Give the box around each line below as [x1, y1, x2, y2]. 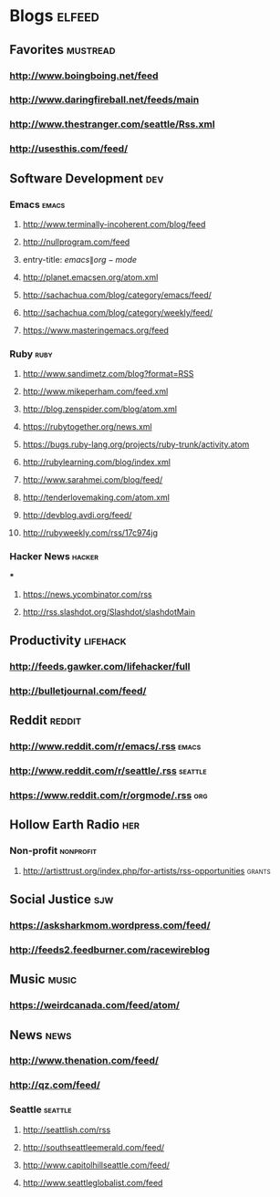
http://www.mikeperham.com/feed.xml [22, 386, 169, 397]
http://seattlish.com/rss [22, 1124, 111, 1135]
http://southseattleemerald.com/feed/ [22, 1141, 165, 1152]
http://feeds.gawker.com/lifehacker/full [9, 660, 191, 672]
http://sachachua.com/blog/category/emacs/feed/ [22, 289, 213, 300]
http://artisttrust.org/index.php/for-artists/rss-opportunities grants [22, 865, 271, 876]
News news [9, 1027, 72, 1043]
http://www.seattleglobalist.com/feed [22, 1177, 163, 1188]
